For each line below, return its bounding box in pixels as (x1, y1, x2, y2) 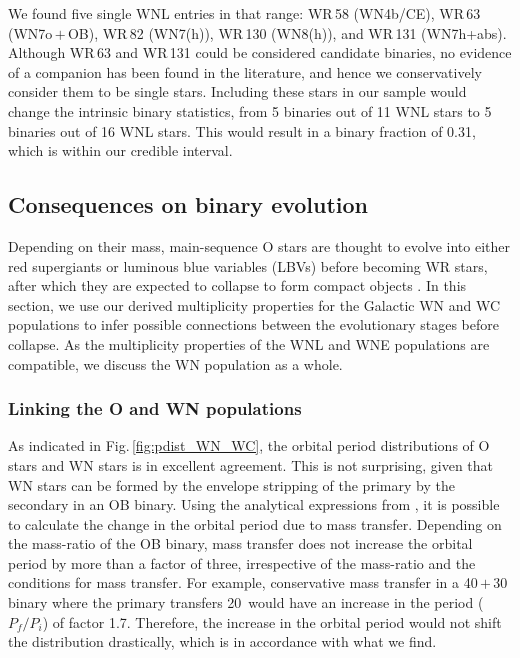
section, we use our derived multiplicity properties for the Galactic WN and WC (8, 294, 501, 315)
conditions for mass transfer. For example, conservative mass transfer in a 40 (8, 572, 478, 593)
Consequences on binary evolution (8, 189, 369, 220)
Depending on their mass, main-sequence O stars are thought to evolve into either (8, 235, 510, 256)
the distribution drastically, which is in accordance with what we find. (8, 631, 437, 652)
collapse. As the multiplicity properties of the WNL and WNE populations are (8, 333, 490, 354)
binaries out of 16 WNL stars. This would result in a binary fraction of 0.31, (8, 120, 476, 141)
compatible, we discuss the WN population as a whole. (8, 353, 343, 374)
